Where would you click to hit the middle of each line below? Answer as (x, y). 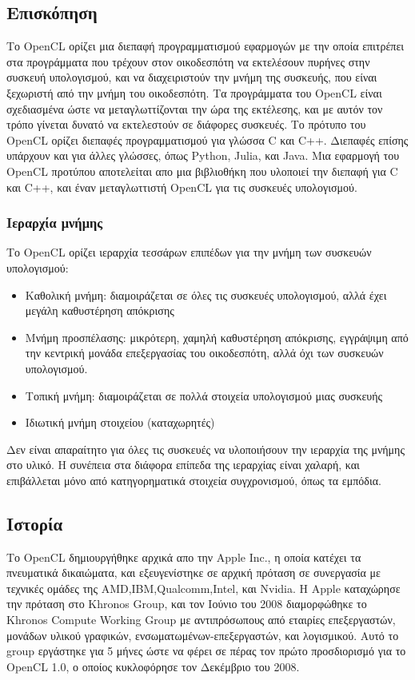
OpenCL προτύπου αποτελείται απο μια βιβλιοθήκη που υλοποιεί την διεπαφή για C (202, 171)
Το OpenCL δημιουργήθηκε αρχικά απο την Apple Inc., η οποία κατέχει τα (184, 557)
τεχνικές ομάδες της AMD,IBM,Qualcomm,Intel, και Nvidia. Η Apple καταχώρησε (204, 588)
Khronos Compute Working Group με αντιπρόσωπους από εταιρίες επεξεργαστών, (201, 620)
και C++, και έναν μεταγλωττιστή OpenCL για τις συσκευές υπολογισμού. (182, 187)
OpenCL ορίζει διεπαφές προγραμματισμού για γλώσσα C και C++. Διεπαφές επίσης (207, 139)
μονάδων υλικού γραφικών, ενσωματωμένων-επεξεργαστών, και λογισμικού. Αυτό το (203, 635)
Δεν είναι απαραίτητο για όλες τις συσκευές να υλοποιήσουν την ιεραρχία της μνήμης (206, 449)
